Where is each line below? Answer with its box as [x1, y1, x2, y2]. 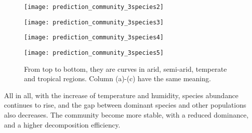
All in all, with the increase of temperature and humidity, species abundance [4, 90, 238, 100]
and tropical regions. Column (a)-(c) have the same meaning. [24, 73, 211, 84]
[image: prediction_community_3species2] [24, 3, 164, 10]
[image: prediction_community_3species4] [24, 34, 164, 41]
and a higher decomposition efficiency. [4, 119, 120, 130]
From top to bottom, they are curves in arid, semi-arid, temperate [24, 63, 227, 74]
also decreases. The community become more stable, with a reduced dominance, [4, 110, 248, 120]
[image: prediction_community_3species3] [24, 18, 164, 26]
